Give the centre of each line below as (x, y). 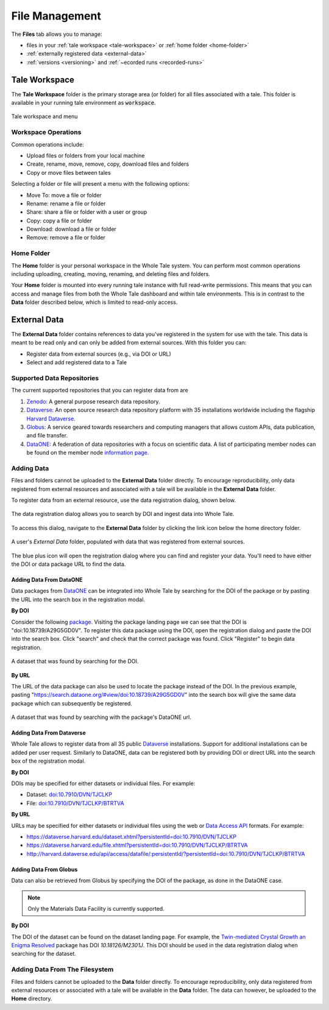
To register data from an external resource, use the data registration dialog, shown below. (123, 500)
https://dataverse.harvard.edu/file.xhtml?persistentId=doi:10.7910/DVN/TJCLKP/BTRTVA (137, 845)
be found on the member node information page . (88, 453)
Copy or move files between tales (69, 172)
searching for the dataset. (44, 954)
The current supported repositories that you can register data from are (100, 390)
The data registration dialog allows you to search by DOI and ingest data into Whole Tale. (123, 514)
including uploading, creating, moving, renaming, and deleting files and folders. (111, 274)
